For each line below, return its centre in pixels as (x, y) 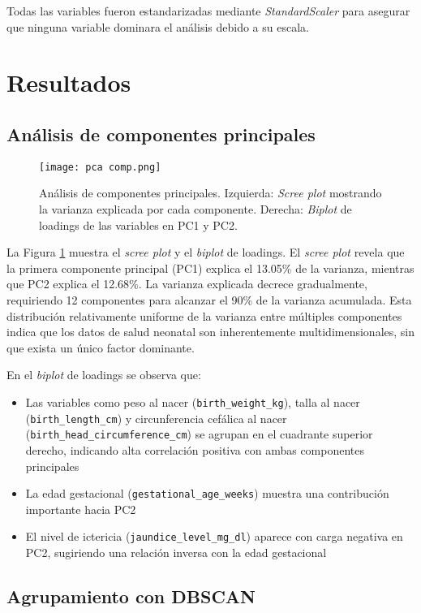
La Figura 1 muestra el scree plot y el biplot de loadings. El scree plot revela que (206, 252)
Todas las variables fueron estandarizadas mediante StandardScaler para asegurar (208, 11)
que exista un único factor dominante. (101, 347)
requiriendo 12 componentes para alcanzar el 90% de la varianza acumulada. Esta (209, 299)
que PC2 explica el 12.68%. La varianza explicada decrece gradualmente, (187, 284)
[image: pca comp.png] (100, 167)
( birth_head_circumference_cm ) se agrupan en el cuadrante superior (199, 434)
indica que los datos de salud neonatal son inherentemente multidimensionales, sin (211, 332)
